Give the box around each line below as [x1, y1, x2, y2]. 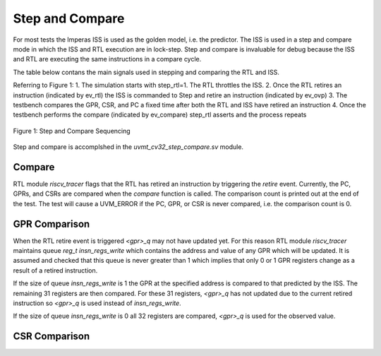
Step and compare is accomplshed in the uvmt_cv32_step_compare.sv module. [13, 143, 243, 151]
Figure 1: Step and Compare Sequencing [13, 126, 131, 135]
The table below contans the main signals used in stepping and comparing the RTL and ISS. [13, 68, 280, 76]
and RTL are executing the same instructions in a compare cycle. [13, 55, 202, 64]
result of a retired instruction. [13, 266, 98, 275]
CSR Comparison [13, 331, 90, 343]
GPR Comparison [13, 218, 90, 230]
